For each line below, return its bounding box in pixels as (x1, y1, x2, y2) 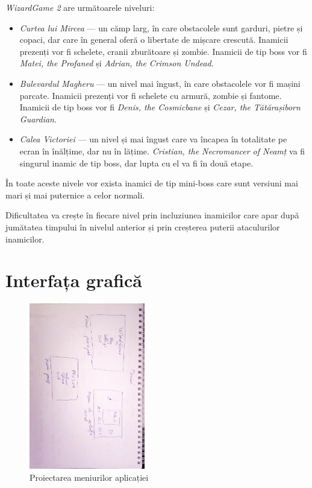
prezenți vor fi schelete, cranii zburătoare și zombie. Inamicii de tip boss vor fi (19, 45, 307, 57)
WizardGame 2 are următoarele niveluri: (5, 1, 155, 13)
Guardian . (19, 112, 57, 125)
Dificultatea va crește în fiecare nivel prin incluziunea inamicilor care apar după (5, 209, 299, 221)
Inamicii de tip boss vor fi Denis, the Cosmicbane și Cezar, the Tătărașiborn (19, 101, 301, 113)
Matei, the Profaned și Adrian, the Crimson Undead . (19, 57, 214, 69)
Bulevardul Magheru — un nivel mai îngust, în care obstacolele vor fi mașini (19, 77, 301, 89)
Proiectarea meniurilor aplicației (30, 471, 149, 483)
